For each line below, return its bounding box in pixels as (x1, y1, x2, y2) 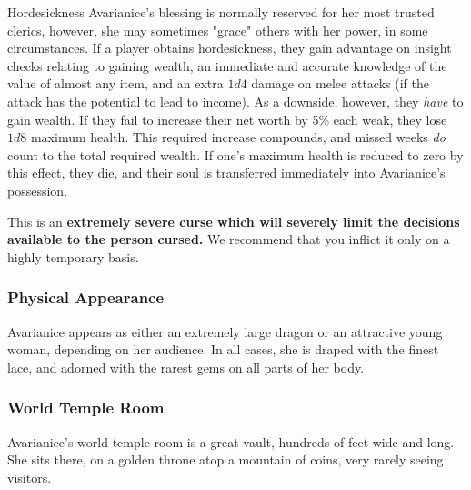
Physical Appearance (7, 286, 165, 309)
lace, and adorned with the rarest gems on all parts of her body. (7, 357, 365, 376)
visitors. (7, 467, 52, 486)
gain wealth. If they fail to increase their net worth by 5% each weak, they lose (7, 109, 447, 128)
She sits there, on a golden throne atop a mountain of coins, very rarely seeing (7, 450, 444, 469)
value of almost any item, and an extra (7, 74, 224, 93)
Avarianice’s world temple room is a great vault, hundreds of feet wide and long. (7, 432, 455, 451)
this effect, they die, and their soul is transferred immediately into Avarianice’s (7, 163, 446, 182)
